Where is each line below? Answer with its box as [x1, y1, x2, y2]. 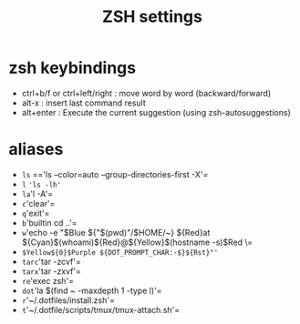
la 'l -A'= [21, 188, 54, 199]
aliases [8, 139, 64, 160]
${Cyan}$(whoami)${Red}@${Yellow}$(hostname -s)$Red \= [21, 237, 253, 248]
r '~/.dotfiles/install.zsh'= [21, 294, 115, 306]
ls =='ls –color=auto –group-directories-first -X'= [21, 168, 209, 179]
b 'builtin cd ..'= [21, 217, 78, 228]
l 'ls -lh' [21, 180, 62, 189]
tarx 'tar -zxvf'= [21, 266, 81, 277]
